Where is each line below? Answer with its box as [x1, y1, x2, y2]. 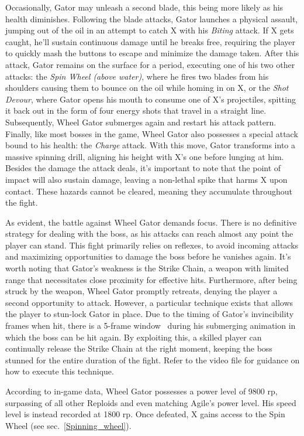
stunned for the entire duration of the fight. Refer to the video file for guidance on [5, 353, 300, 366]
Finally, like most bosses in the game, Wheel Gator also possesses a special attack [5, 127, 298, 139]
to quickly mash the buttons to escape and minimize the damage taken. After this [5, 47, 299, 59]
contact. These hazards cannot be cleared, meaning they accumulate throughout [5, 185, 293, 197]
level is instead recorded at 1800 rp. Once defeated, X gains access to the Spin [5, 408, 285, 420]
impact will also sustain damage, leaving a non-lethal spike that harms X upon [5, 173, 288, 185]
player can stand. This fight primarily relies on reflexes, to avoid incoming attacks [5, 239, 299, 251]
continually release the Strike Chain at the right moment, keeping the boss [5, 342, 272, 355]
